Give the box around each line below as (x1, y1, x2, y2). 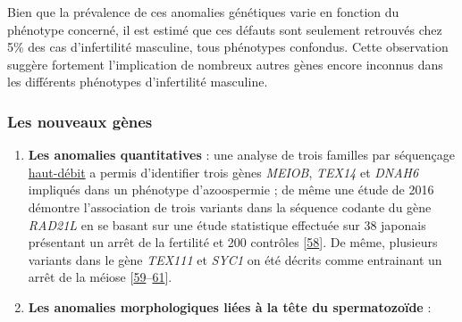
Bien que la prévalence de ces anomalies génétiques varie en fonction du (7, 3, 399, 21)
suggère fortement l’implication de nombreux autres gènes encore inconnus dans (7, 54, 443, 73)
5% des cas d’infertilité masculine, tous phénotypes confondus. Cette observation (7, 37, 449, 56)
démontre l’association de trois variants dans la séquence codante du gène (28, 197, 432, 216)
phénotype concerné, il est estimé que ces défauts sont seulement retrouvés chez (7, 20, 442, 38)
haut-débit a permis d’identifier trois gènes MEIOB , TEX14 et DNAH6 (28, 162, 419, 181)
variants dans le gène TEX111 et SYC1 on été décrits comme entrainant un (28, 250, 442, 268)
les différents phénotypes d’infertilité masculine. (7, 72, 268, 91)
